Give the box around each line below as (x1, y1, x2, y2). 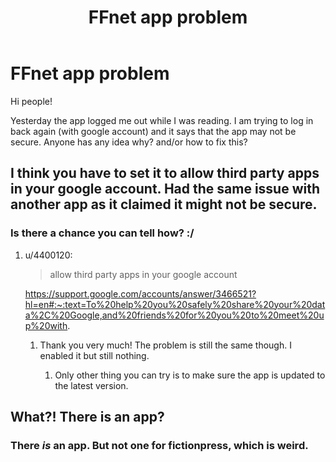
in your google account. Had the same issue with (10, 181, 321, 198)
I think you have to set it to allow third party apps (10, 165, 320, 182)
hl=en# (24, 298, 55, 310)
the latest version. (54, 379, 129, 391)
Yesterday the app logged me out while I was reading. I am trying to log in (10, 114, 314, 126)
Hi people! (10, 95, 53, 107)
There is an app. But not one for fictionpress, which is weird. (10, 438, 309, 452)
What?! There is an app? (10, 409, 165, 426)
